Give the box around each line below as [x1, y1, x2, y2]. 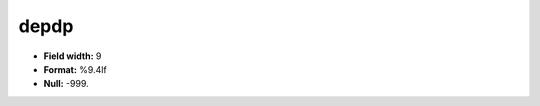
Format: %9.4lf [43, 63, 107, 75]
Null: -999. [43, 78, 89, 90]
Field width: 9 [43, 50, 102, 62]
